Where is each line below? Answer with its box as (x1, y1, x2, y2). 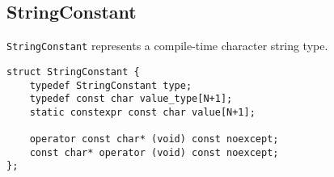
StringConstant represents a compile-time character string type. (6, 37, 328, 54)
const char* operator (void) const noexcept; (29, 146, 279, 158)
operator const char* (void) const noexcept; (29, 133, 279, 145)
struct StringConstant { (6, 65, 140, 78)
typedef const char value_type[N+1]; (29, 93, 233, 105)
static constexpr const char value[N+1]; (29, 106, 256, 118)
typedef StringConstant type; (29, 79, 192, 91)
